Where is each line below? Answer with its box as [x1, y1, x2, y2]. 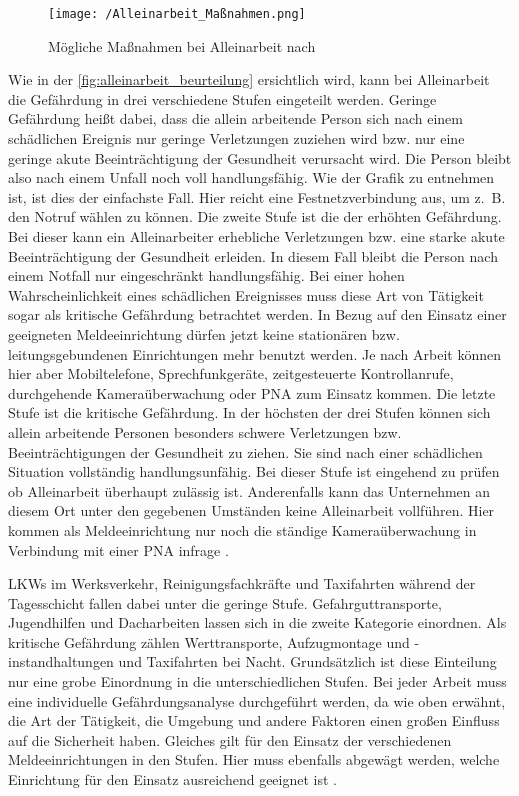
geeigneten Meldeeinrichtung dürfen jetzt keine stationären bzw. [8, 323, 400, 344]
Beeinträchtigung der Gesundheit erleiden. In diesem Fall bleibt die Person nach [8, 245, 498, 266]
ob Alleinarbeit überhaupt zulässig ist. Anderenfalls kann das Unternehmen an [8, 480, 491, 501]
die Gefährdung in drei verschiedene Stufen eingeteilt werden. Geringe [8, 88, 437, 109]
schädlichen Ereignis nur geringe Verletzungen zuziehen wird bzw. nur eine [8, 128, 465, 149]
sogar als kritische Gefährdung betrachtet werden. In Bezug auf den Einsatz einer [8, 304, 507, 325]
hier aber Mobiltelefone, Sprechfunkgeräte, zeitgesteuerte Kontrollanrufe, [8, 363, 454, 384]
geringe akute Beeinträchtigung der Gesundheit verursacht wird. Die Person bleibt [8, 147, 512, 168]
